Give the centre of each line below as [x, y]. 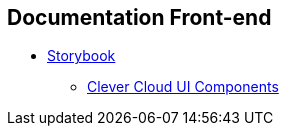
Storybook [81, 56]
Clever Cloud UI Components [183, 87]
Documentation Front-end [139, 17]
